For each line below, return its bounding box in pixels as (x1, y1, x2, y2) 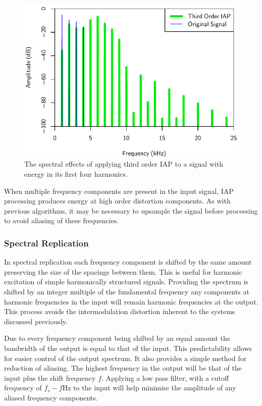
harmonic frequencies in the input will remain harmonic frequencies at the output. (4, 296, 258, 307)
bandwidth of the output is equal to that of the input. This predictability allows (4, 342, 252, 353)
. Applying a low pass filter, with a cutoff (101, 372, 229, 383)
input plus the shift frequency (4, 372, 96, 383)
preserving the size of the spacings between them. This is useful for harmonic (4, 266, 242, 277)
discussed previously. (4, 316, 68, 326)
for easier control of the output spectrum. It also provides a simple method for (4, 352, 247, 363)
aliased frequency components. (4, 392, 98, 402)
